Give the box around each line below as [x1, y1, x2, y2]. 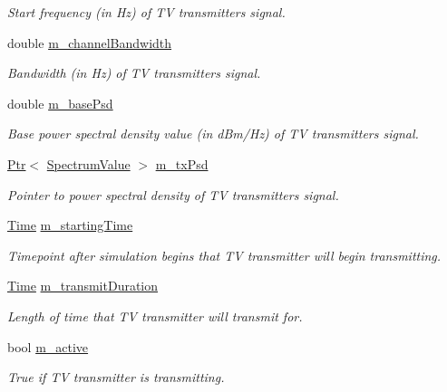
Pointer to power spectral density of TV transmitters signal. [7, 185, 339, 204]
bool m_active [7, 337, 89, 356]
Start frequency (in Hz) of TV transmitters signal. [7, 3, 286, 21]
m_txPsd [155, 154, 209, 173]
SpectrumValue [46, 154, 131, 173]
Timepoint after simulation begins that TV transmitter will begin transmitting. [7, 245, 442, 264]
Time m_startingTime [7, 215, 133, 234]
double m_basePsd [7, 93, 113, 112]
